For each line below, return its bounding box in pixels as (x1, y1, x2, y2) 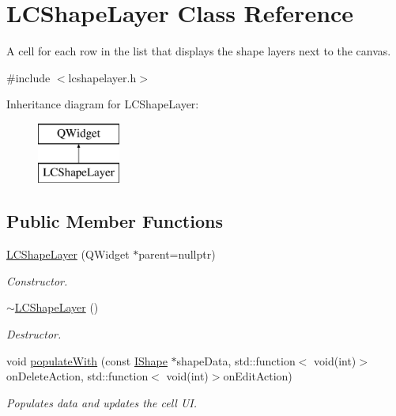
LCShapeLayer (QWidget (6, 246, 130, 263)
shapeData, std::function (176, 352, 296, 369)
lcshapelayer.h (68, 69, 137, 85)
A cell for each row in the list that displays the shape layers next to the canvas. (6, 43, 391, 59)
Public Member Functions (6, 209, 223, 233)
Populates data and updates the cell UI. (6, 394, 198, 410)
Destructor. (6, 326, 62, 342)
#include (6, 69, 51, 85)
